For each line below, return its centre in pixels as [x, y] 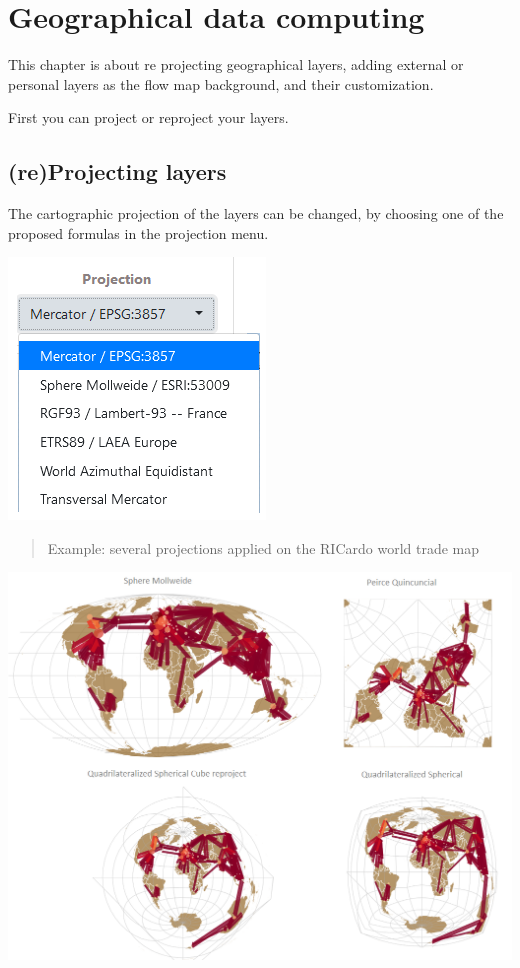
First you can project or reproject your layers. [148, 117]
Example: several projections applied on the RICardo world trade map [263, 547]
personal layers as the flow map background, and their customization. [221, 83]
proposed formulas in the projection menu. [138, 232]
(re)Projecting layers [117, 171]
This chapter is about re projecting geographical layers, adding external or [236, 64]
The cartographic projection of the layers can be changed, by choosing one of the [256, 213]
